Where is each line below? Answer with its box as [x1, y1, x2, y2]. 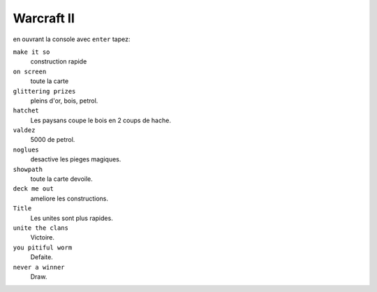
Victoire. [30, 233, 55, 242]
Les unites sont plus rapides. [30, 214, 113, 222]
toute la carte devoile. [30, 175, 94, 183]
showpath [13, 165, 43, 173]
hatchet [13, 107, 40, 115]
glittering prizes [13, 87, 76, 95]
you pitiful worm [13, 243, 73, 251]
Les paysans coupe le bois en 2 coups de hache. [30, 116, 171, 124]
